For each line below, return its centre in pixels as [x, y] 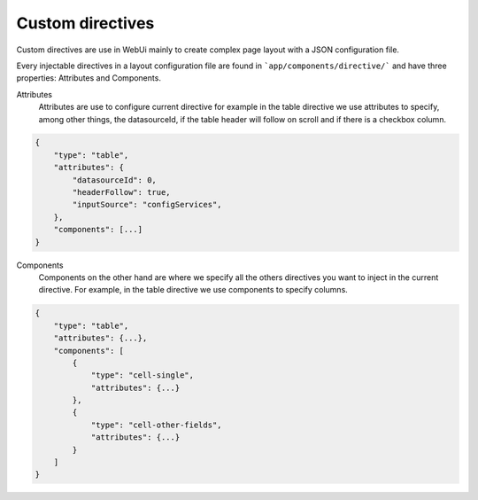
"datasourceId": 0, [114, 180]
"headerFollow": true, [122, 192]
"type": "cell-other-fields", [156, 425]
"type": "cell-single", [143, 375]
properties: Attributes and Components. [89, 78]
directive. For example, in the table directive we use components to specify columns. [193, 290]
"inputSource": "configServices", [147, 205]
